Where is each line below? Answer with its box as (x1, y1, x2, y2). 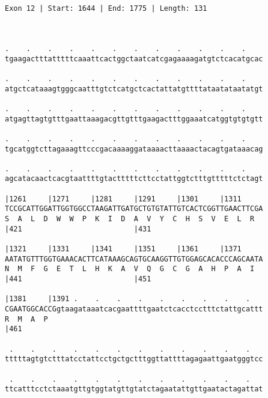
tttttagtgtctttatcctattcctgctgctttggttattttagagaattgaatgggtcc (5, 355, 263, 364)
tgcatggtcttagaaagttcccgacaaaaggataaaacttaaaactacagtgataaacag (5, 144, 263, 153)
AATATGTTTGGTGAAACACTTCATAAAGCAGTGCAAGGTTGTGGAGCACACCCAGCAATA (5, 254, 263, 263)
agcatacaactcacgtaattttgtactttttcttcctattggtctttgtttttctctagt (5, 174, 263, 183)
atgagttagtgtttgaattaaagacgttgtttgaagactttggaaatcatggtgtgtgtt (5, 114, 263, 123)
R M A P (5, 314, 48, 323)
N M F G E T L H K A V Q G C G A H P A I (5, 265, 255, 274)
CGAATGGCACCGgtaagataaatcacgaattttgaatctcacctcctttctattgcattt (5, 305, 263, 313)
